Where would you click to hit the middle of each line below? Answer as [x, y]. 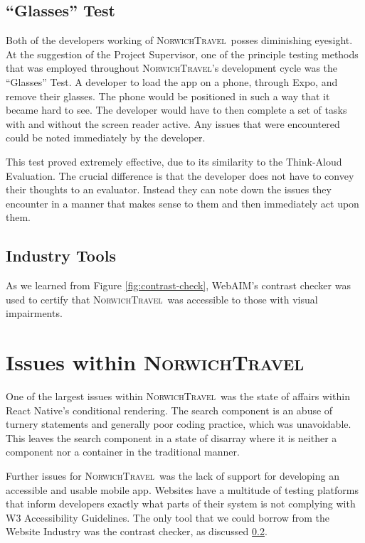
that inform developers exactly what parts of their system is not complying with [181, 504]
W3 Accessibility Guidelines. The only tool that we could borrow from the [168, 517]
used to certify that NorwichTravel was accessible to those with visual [162, 299]
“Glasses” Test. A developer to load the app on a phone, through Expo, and [172, 81]
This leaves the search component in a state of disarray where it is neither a [171, 437]
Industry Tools [61, 256]
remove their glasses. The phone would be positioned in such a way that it [168, 96]
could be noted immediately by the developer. [106, 138]
